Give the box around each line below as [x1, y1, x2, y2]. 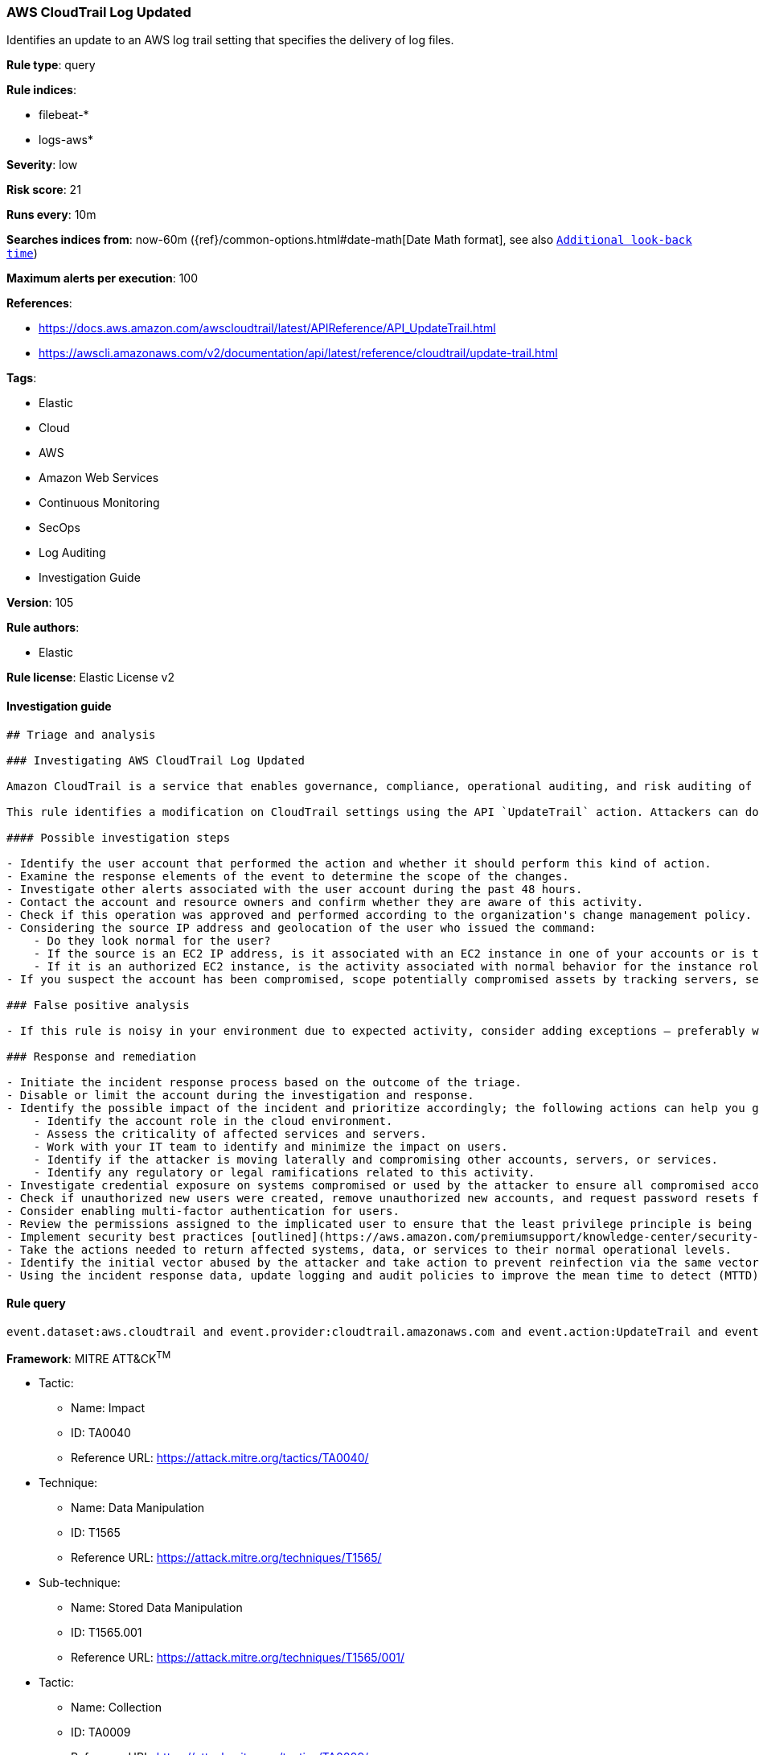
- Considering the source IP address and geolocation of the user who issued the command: [6, 921, 597, 934]
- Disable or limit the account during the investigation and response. [6, 1088, 474, 1102]
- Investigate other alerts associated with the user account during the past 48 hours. [6, 882, 583, 896]
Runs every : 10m [6, 208, 96, 222]
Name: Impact [71, 1401, 145, 1415]
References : [6, 296, 72, 311]
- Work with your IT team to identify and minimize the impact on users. [33, 1139, 508, 1153]
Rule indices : [6, 83, 76, 97]
